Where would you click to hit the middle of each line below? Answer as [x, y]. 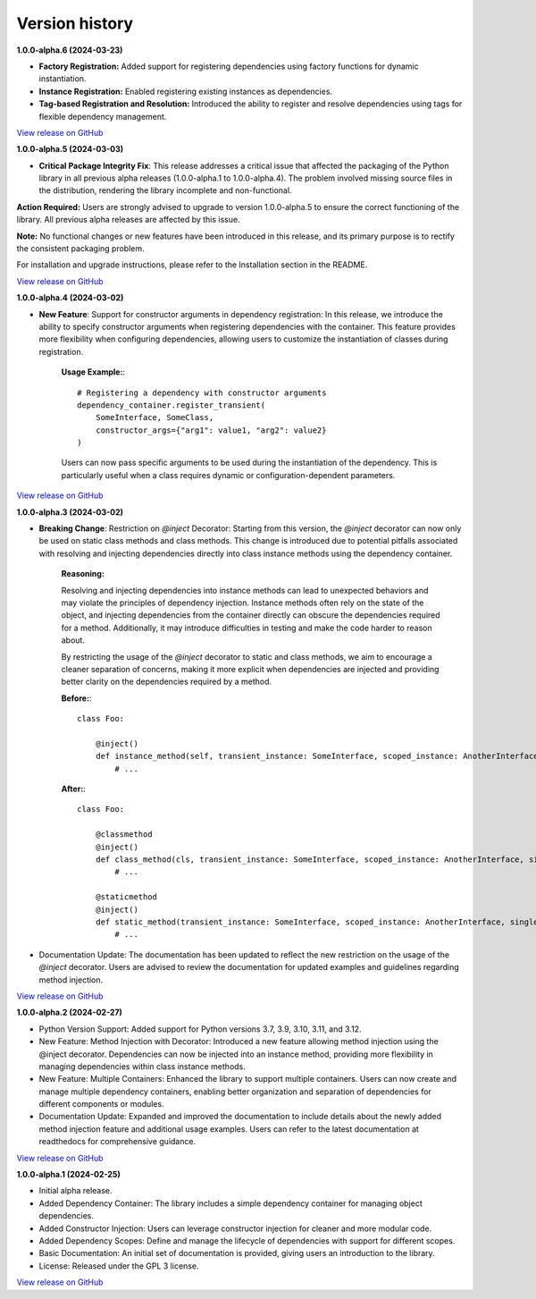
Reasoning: [83, 574]
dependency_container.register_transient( [172, 405]
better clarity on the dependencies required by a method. [167, 682]
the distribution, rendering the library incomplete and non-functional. [165, 190]
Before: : [76, 698]
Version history [75, 23]
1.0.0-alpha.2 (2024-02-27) [69, 1012]
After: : [74, 789]
